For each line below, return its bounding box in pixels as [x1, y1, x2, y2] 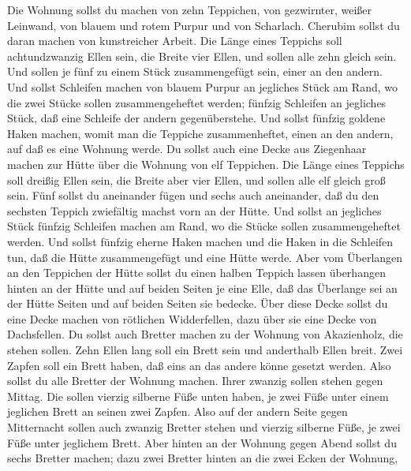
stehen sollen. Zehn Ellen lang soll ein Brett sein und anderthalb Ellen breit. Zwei [7, 342, 403, 358]
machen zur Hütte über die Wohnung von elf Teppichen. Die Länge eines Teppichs [7, 155, 405, 172]
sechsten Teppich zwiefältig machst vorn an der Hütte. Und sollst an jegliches [7, 202, 382, 219]
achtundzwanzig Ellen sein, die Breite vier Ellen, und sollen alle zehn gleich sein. [7, 47, 397, 64]
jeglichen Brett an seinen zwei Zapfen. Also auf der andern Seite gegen [7, 403, 348, 420]
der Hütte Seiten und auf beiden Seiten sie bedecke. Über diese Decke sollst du [7, 295, 388, 312]
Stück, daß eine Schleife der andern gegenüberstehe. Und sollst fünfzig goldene [7, 110, 386, 126]
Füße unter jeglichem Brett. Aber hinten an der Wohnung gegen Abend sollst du [7, 434, 397, 450]
